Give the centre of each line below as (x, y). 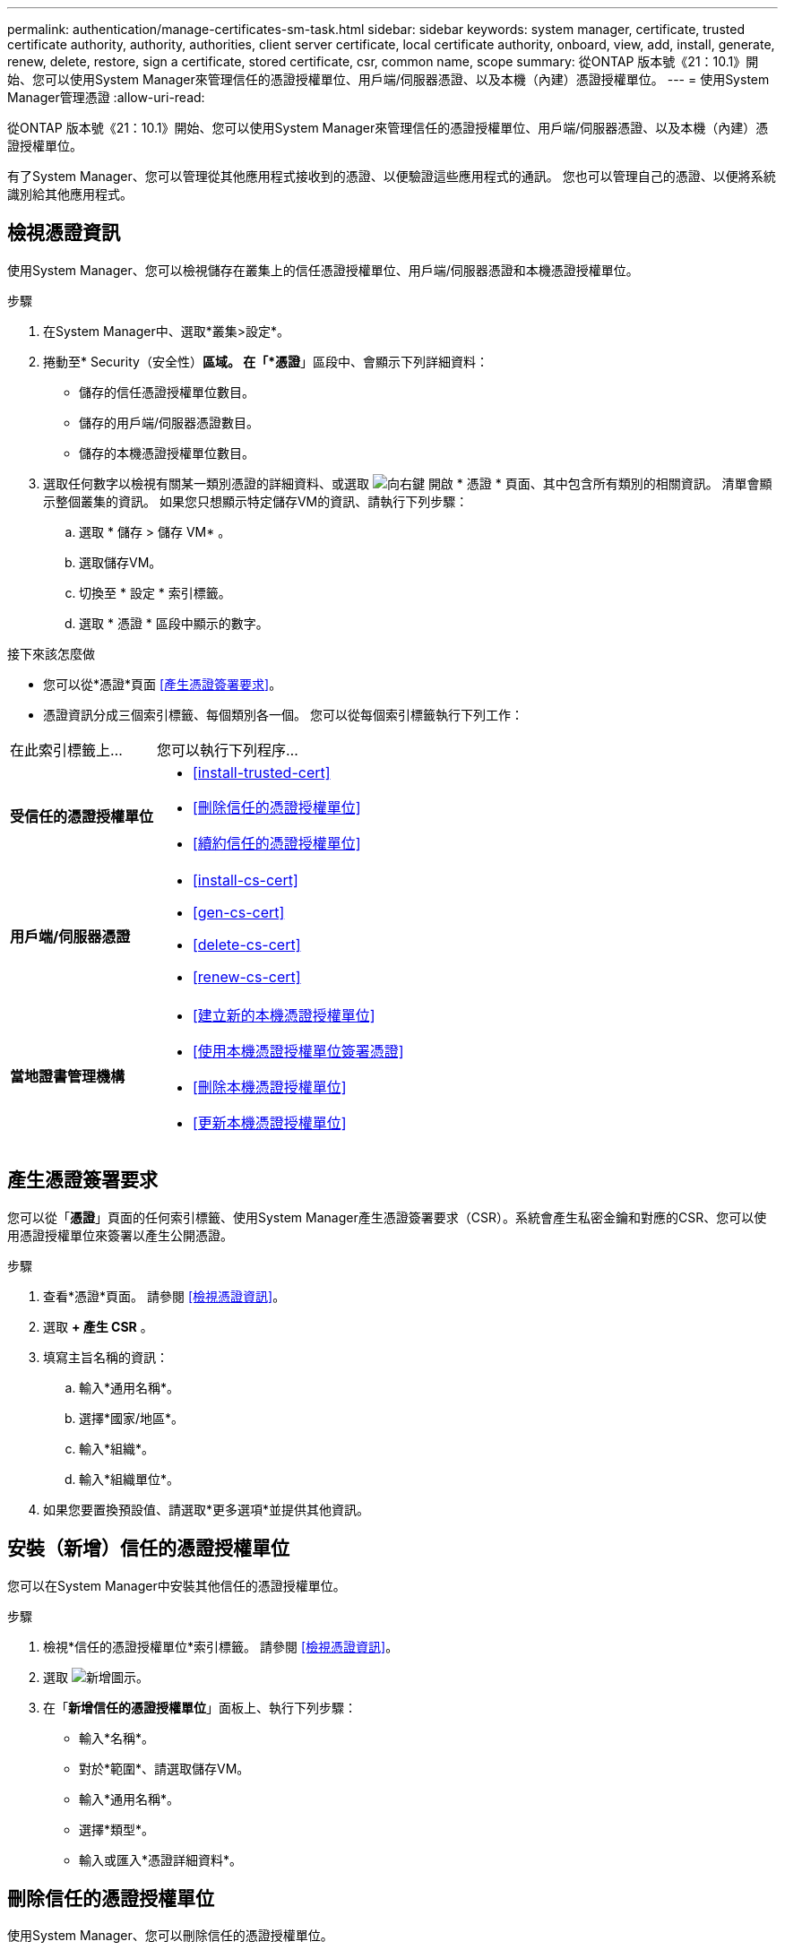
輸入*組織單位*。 (129, 1479)
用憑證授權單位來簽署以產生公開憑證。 (120, 1235)
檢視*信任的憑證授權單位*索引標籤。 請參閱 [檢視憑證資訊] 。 (221, 1646)
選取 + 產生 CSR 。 (98, 1326)
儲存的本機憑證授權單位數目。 (167, 453)
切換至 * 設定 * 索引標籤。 (155, 592)
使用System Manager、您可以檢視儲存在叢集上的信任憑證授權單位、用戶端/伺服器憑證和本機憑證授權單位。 (323, 270)
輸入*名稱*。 (117, 1738)
